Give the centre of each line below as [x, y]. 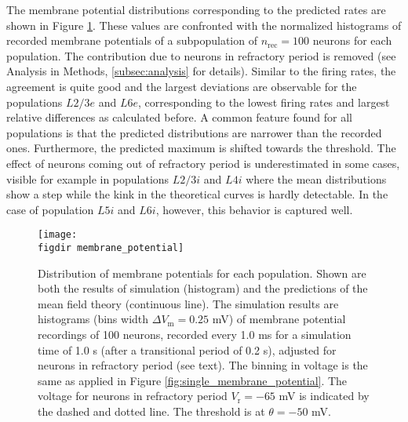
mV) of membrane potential [279, 319]
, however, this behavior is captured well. [254, 209]
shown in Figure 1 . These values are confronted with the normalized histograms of [204, 25]
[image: [58, 235]
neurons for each [352, 40]
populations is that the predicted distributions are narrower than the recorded [194, 132]
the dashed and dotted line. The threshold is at [151, 411]
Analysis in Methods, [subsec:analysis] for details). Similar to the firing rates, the [201, 71]
